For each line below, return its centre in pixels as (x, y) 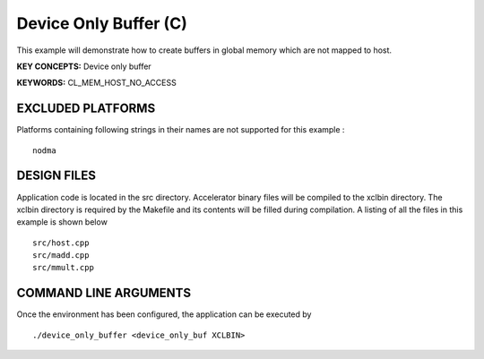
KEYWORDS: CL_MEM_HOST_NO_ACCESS (96, 83)
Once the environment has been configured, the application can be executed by (164, 314)
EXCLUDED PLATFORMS (86, 109)
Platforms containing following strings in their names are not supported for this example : (181, 130)
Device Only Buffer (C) (102, 23)
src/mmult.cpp (63, 268)
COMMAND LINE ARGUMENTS (104, 293)
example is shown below (62, 222)
